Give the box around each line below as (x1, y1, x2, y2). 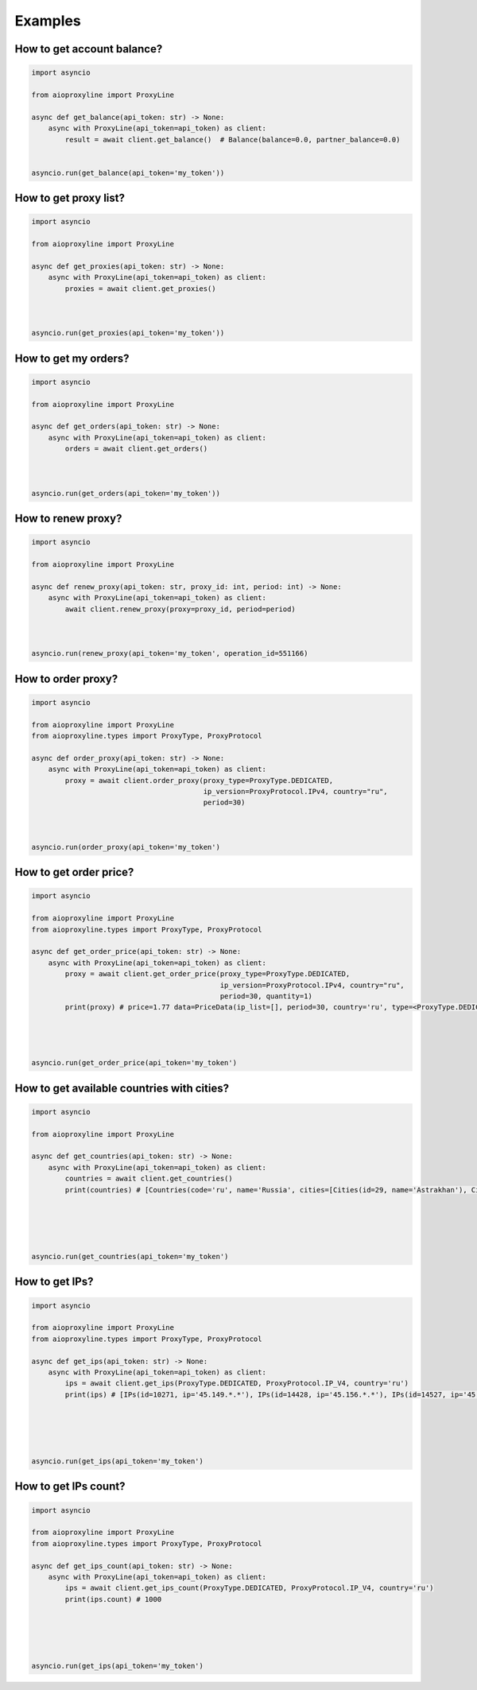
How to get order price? (14, 866, 134, 879)
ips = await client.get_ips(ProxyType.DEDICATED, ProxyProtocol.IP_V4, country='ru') (64, 1379, 409, 1388)
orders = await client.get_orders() (64, 444, 208, 453)
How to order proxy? (14, 672, 118, 685)
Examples (14, 12, 81, 29)
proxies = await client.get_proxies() (64, 284, 216, 293)
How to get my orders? (14, 351, 130, 365)
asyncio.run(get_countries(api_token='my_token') (31, 1252, 229, 1261)
